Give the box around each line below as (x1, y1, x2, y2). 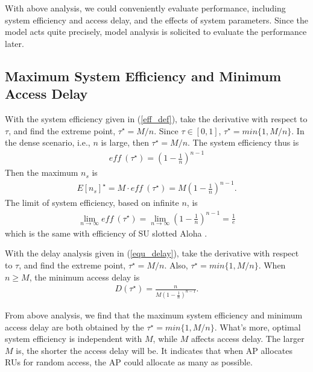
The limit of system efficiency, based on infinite (5, 196, 179, 209)
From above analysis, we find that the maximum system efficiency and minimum (5, 309, 303, 321)
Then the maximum (5, 166, 78, 179)
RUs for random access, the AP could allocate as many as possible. (5, 356, 253, 368)
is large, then (101, 136, 149, 149)
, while (153, 332, 178, 345)
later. (5, 37, 24, 49)
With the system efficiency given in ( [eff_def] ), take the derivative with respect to (5, 112, 308, 125)
